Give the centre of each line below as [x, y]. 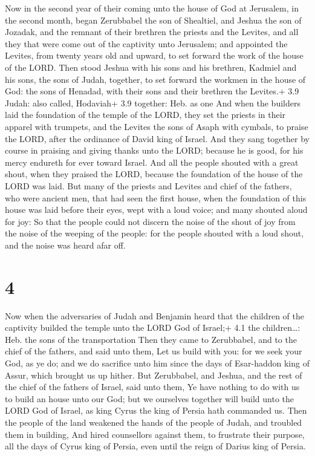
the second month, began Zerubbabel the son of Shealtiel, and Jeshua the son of [153, 20]
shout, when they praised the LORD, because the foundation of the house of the [154, 174]
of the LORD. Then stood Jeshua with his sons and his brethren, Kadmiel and [151, 67]
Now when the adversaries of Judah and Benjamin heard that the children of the [154, 315]
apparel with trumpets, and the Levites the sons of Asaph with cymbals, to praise [157, 126]
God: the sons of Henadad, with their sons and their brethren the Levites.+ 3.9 [152, 91]
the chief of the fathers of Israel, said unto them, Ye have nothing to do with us [152, 387]
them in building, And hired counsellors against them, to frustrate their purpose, [155, 434]
